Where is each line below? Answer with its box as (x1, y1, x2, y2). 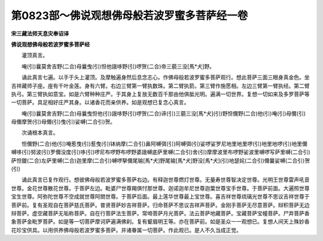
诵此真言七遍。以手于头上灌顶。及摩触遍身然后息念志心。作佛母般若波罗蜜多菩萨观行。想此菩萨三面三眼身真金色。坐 (21, 74, 310, 81)
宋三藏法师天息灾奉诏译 (11, 30, 69, 37)
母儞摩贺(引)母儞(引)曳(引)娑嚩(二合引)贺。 (11, 118, 116, 126)
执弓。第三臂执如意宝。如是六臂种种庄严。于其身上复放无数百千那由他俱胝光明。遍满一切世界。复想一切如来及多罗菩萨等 (11, 90, 310, 97)
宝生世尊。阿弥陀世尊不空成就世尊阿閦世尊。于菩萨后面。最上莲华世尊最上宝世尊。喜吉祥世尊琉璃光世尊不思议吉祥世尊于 (11, 193, 310, 200)
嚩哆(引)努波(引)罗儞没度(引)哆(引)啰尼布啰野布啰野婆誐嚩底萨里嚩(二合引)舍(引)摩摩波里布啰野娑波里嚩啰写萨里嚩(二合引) (11, 148, 310, 155)
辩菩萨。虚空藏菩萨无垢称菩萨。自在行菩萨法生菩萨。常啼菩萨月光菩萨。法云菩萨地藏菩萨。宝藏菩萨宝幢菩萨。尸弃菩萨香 (11, 209, 310, 216)
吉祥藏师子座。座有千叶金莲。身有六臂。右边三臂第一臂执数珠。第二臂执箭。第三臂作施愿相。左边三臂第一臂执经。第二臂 (11, 82, 310, 89)
